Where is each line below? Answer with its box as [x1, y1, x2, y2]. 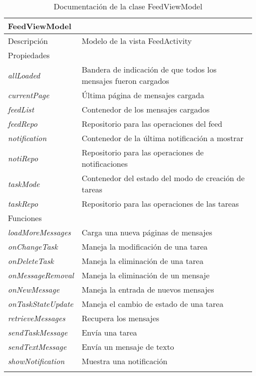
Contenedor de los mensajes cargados [81, 104, 210, 115]
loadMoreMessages [8, 226, 71, 238]
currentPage [8, 89, 50, 101]
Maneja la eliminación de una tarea [81, 255, 204, 266]
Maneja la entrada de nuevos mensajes [81, 284, 214, 295]
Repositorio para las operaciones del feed [81, 118, 223, 129]
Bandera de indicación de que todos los [81, 64, 217, 75]
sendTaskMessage [8, 327, 68, 338]
